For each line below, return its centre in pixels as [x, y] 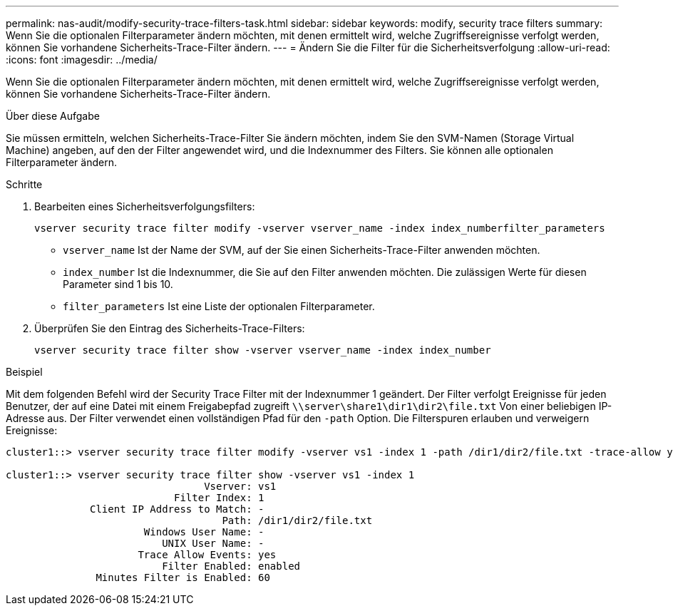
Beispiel [24, 372]
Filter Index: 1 [219, 498]
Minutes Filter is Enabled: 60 [183, 577]
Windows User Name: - [204, 532]
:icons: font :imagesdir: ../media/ [82, 60]
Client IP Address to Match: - [177, 509]
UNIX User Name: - [213, 543]
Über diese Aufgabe [53, 116]
